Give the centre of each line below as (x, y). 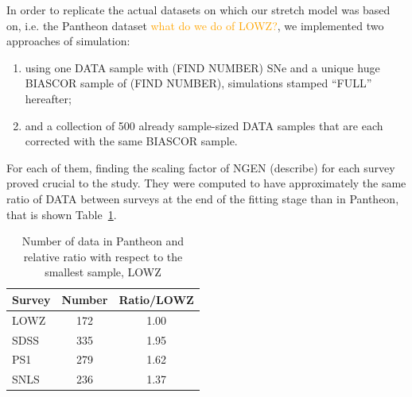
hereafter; (48, 98)
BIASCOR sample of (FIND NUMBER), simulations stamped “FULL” (198, 83)
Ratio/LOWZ (156, 299)
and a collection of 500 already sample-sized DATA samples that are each (204, 125)
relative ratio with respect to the (103, 256)
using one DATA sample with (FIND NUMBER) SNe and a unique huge (202, 67)
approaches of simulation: (68, 41)
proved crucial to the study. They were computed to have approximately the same (206, 183)
